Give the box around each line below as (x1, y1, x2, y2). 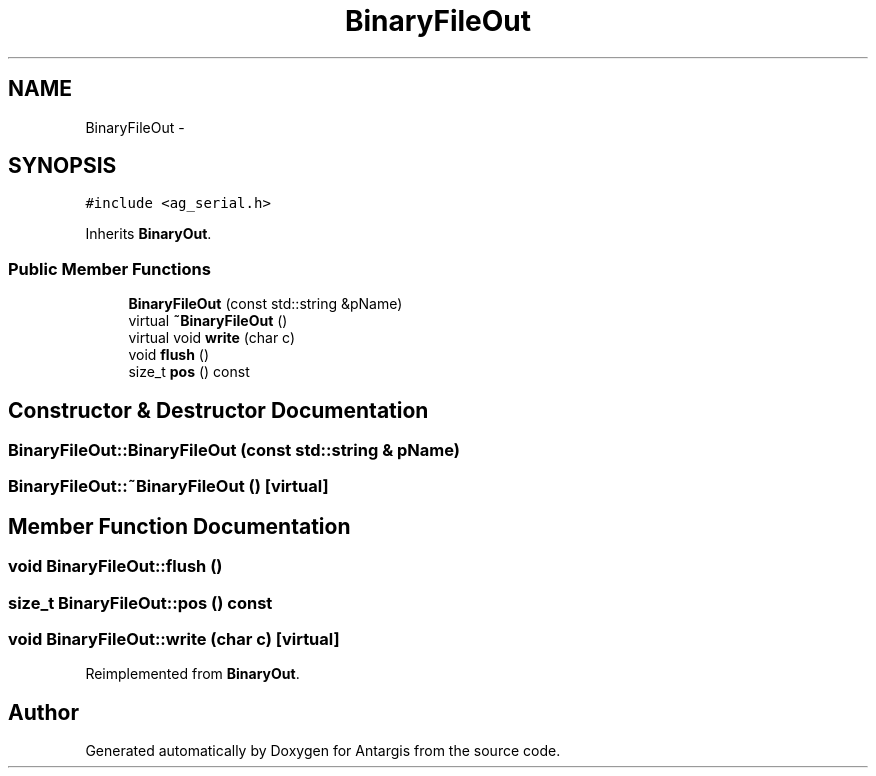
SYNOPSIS (8, 153, 117, 179)
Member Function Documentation (8, 513, 351, 539)
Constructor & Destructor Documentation (8, 397, 429, 423)
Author (8, 699, 79, 725)
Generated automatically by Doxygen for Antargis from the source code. (85, 742, 561, 760)
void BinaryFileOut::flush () (8, 556, 223, 577)
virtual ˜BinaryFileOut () (128, 312, 288, 330)
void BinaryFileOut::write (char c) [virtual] (8, 629, 340, 649)
